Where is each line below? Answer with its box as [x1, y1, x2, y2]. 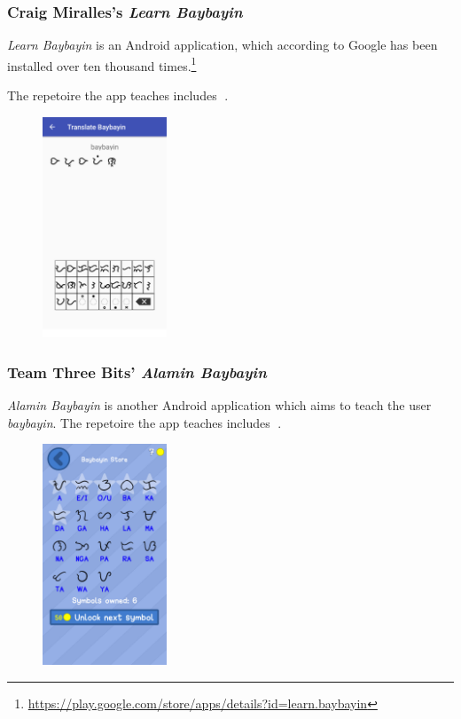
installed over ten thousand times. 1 [7, 53, 197, 75]
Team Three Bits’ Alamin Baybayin [7, 360, 267, 383]
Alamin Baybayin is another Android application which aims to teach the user [7, 396, 432, 415]
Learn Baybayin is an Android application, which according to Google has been [7, 36, 438, 54]
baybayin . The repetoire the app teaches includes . [7, 413, 282, 431]
